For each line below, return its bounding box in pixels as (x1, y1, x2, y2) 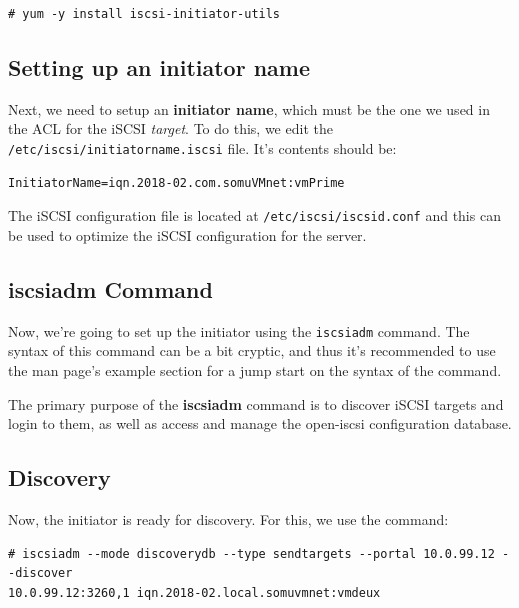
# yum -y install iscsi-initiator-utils (8, 7, 281, 21)
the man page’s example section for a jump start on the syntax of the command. (8, 359, 502, 380)
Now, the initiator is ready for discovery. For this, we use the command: (8, 508, 449, 529)
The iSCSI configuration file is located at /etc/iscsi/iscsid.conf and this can (8, 205, 501, 226)
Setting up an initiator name (8, 51, 311, 82)
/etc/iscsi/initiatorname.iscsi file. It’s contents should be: (8, 137, 397, 158)
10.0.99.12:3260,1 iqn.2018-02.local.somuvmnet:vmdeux (8, 585, 381, 600)
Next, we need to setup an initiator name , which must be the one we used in (8, 98, 490, 119)
